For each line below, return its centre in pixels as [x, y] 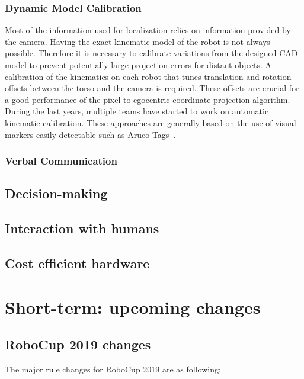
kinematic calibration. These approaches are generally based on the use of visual [151, 122]
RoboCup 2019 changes [78, 344]
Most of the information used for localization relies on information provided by [148, 30]
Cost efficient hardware [77, 263]
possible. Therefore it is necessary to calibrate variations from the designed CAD [151, 53]
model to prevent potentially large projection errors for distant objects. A [138, 65]
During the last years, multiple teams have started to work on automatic [137, 111]
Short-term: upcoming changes [133, 306]
